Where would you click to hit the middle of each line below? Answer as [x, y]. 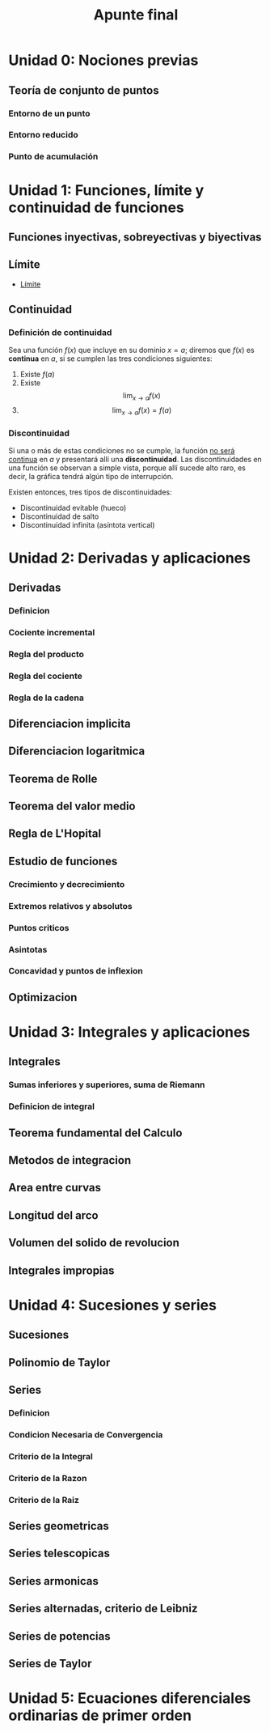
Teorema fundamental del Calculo [95, 1133]
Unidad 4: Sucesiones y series [112, 1305]
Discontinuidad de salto [59, 516]
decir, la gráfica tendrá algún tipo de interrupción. [91, 477]
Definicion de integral [52, 1106]
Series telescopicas [59, 1554]
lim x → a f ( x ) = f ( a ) [142, 412]
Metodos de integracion [70, 1160]
